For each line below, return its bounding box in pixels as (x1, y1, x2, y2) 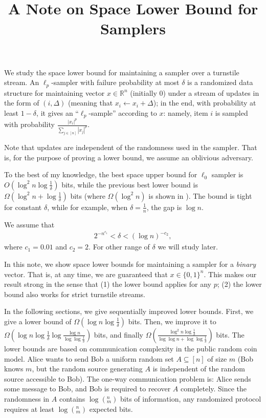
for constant (4, 201, 42, 212)
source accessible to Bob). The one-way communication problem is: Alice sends (4, 373, 251, 384)
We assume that (4, 219, 55, 229)
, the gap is (146, 201, 182, 212)
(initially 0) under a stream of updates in (130, 87, 259, 98)
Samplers (100, 18, 166, 39)
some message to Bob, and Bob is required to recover (4, 383, 171, 394)
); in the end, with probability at (153, 97, 256, 108)
